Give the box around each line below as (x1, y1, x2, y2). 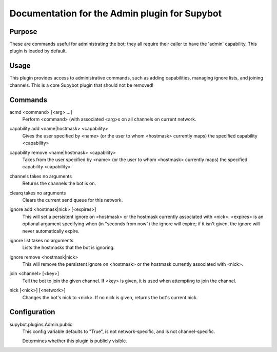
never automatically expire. (22, 228, 80, 234)
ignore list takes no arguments (9, 237, 74, 243)
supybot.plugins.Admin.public (9, 321, 73, 327)
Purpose (9, 27, 37, 36)
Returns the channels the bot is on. (22, 180, 96, 187)
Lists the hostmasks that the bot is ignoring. (22, 244, 115, 251)
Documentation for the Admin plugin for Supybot (9, 8, 222, 19)
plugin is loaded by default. (9, 48, 67, 54)
